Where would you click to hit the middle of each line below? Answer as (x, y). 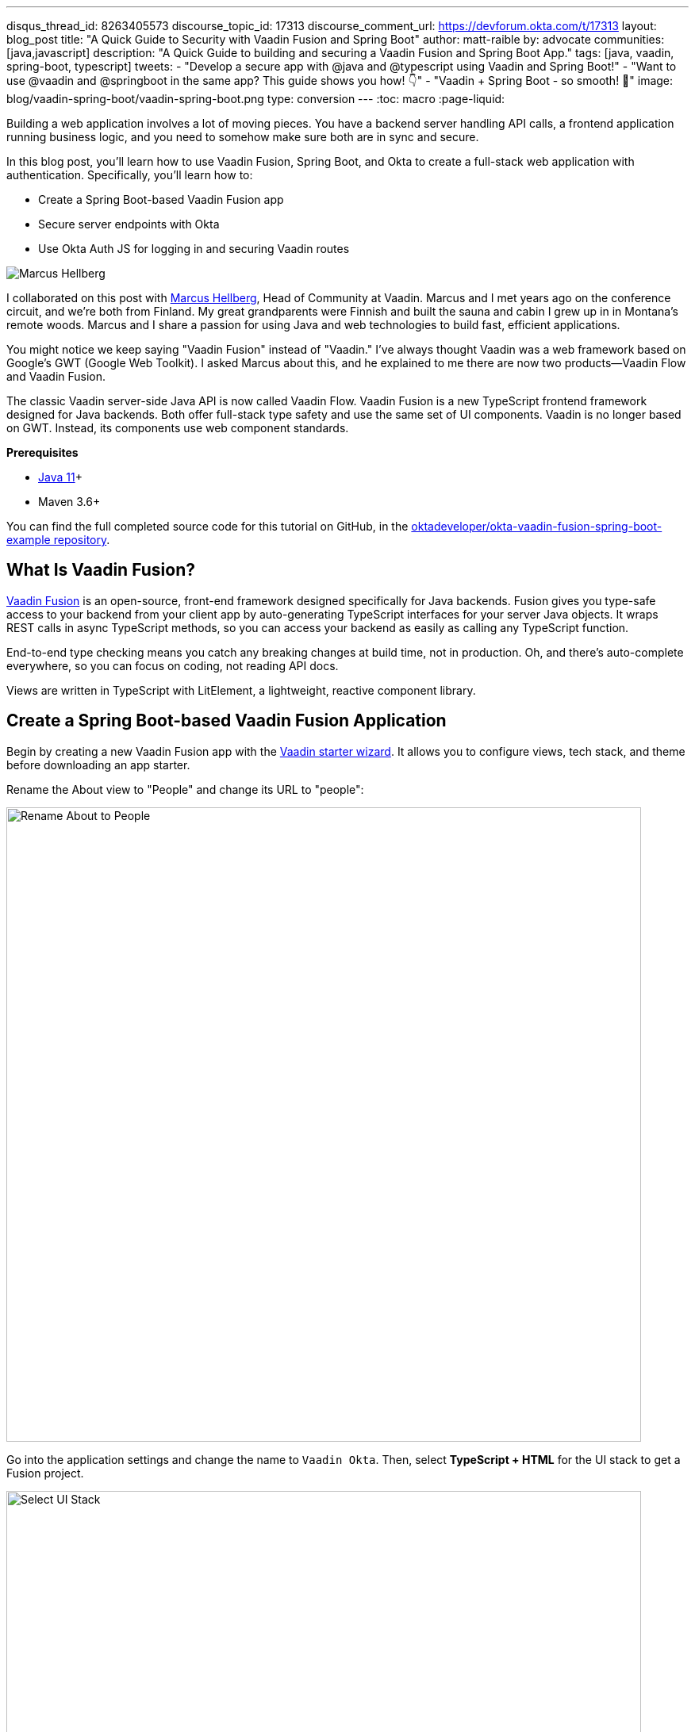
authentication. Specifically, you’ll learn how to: (130, 175)
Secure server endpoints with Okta (129, 224)
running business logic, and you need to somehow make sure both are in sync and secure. (243, 137)
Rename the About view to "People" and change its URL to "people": (185, 789)
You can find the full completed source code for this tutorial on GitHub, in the (207, 526)
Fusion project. (45, 1473)
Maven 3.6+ (69, 502)
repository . (82, 540)
